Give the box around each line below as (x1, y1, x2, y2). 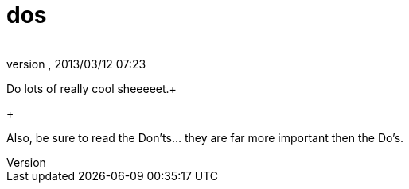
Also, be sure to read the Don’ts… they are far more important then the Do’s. (6, 130, 404, 145)
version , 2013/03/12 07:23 (6, 56, 146, 71)
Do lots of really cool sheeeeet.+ (6, 81, 177, 95)
